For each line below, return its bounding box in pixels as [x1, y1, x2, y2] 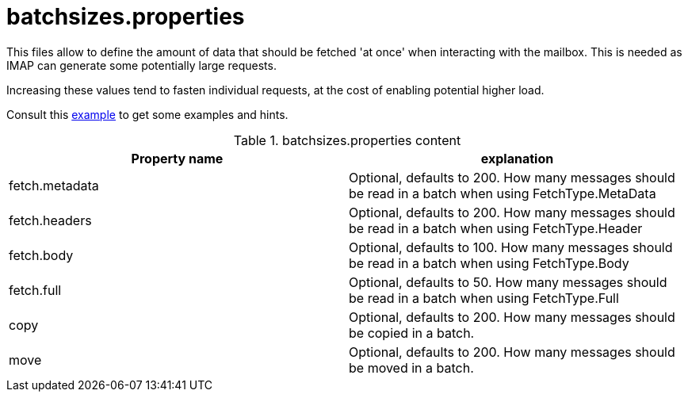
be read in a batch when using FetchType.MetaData [349, 185, 656, 201]
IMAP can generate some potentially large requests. [6, 58, 277, 72]
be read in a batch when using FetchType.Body [349, 254, 629, 271]
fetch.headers [9, 212, 92, 228]
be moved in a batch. [349, 359, 474, 376]
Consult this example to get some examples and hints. [6, 107, 289, 121]
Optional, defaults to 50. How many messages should [349, 274, 667, 290]
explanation [480, 150, 554, 166]
